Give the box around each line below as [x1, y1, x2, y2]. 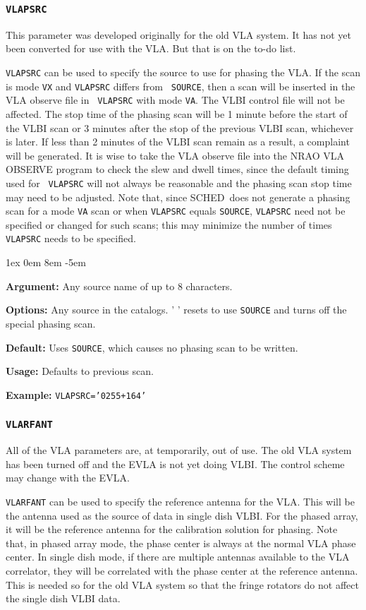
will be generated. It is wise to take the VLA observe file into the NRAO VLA [6, 148, 344, 162]
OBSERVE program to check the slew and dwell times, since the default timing [6, 162, 349, 177]
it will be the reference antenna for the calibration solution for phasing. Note [6, 522, 338, 537]
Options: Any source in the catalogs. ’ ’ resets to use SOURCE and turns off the [6, 302, 347, 317]
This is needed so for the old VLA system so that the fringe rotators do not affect [6, 577, 359, 592]
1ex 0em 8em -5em [6, 255, 86, 270]
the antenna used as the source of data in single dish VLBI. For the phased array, [6, 508, 358, 522]
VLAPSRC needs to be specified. [6, 231, 136, 246]
